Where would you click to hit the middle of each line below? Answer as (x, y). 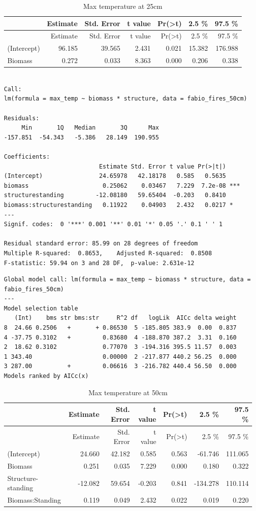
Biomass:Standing (34, 500)
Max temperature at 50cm (128, 392)
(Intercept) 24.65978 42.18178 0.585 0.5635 (115, 176)
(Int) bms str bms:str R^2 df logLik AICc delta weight (126, 318)
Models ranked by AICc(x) (46, 376)
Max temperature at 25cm (123, 6)
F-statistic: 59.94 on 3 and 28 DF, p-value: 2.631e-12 (99, 263)
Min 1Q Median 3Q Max (90, 128)
